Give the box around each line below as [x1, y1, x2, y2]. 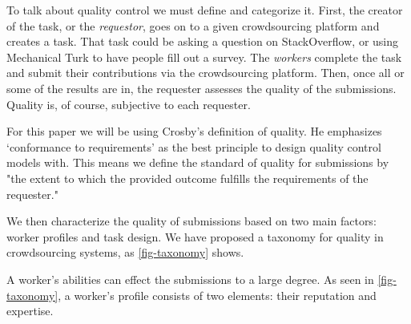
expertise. [6, 302, 54, 319]
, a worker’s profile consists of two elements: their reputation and [58, 286, 377, 303]
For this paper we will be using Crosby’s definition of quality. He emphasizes [6, 123, 382, 140]
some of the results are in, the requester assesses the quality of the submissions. [6, 79, 397, 96]
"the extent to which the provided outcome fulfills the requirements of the [6, 169, 369, 186]
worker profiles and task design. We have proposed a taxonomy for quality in [6, 228, 384, 245]
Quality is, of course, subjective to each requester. [6, 95, 251, 112]
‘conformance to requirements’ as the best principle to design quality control [6, 138, 381, 155]
